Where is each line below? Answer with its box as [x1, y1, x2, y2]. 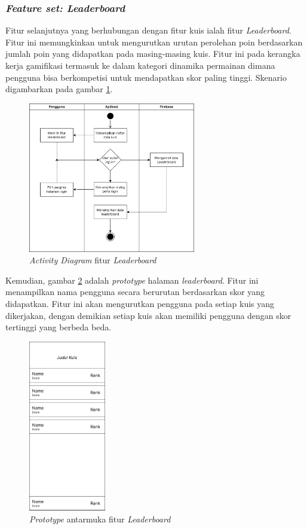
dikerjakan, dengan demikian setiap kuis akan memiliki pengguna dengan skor [5, 309, 291, 321]
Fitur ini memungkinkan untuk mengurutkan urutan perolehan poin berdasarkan [5, 35, 303, 48]
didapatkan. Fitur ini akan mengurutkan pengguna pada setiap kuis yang [5, 297, 275, 310]
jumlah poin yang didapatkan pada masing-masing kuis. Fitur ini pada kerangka [5, 47, 300, 60]
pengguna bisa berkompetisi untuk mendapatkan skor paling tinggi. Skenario [5, 71, 287, 83]
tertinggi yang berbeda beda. [5, 321, 112, 333]
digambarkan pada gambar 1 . [5, 83, 113, 95]
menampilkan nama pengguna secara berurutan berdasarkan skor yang [5, 285, 265, 298]
